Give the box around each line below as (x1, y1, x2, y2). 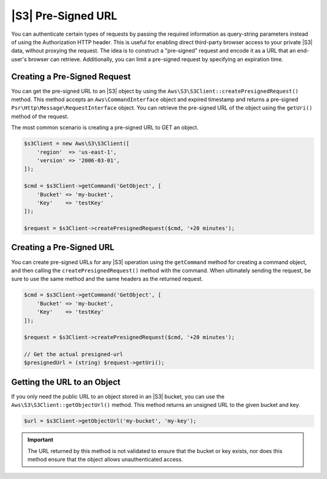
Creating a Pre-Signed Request (11, 71, 131, 82)
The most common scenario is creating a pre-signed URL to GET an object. (11, 124, 199, 131)
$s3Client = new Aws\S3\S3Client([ (24, 140, 130, 147)
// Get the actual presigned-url (24, 351, 124, 358)
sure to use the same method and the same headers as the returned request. (11, 276, 203, 283)
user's (11, 55, 27, 63)
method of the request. (11, 113, 69, 120)
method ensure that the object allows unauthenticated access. (27, 456, 183, 463)
